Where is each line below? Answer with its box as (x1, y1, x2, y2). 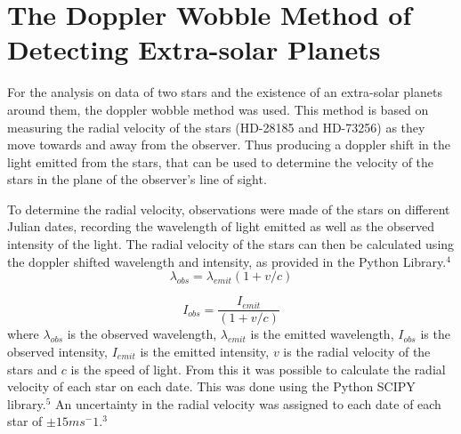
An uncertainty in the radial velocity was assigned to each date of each (55, 394, 441, 413)
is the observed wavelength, (67, 325, 217, 343)
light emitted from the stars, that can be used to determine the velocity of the (7, 152, 434, 171)
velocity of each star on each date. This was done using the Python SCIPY (7, 377, 416, 396)
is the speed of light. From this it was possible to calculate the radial (70, 359, 446, 378)
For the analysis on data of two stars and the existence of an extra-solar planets (7, 83, 442, 101)
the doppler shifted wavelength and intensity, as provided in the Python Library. (7, 252, 447, 270)
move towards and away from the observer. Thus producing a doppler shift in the (7, 135, 450, 154)
